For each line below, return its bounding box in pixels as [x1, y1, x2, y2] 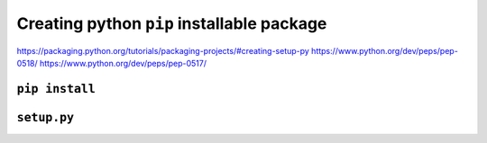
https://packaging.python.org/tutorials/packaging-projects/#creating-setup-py [16, 45, 310, 56]
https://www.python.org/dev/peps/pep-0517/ [39, 58, 207, 68]
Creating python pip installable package [16, 13, 327, 33]
